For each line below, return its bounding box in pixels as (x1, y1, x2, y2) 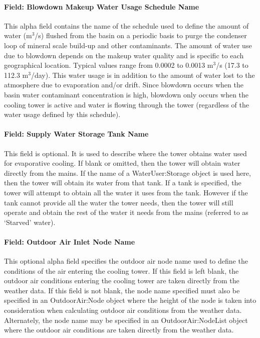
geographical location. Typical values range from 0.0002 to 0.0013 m (4, 60, 213, 70)
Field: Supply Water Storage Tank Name (4, 129, 149, 139)
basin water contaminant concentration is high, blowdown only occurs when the (4, 89, 249, 99)
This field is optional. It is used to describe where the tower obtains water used (4, 148, 247, 158)
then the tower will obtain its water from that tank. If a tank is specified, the (4, 177, 241, 188)
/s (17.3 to (216, 60, 248, 70)
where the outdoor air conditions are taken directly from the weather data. (4, 324, 234, 335)
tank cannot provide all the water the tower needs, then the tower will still (4, 197, 233, 207)
